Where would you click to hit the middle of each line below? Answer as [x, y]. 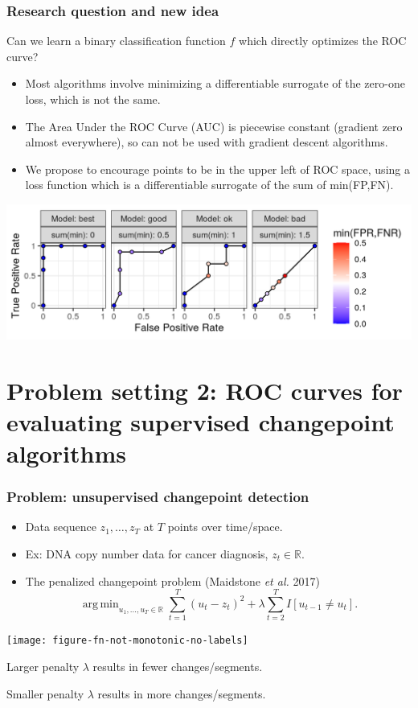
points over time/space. [225, 527]
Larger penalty [43, 666]
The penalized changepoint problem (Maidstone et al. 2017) [172, 580]
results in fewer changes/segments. [178, 666]
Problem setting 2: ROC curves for [205, 390]
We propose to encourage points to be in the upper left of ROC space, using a [217, 169]
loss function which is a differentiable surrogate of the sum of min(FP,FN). [209, 185]
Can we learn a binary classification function [116, 41]
